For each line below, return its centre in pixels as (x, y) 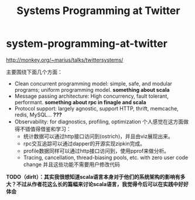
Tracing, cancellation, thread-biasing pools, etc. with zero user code (106, 157)
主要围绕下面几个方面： (34, 72)
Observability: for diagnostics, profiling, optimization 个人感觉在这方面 (99, 122)
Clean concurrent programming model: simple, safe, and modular (93, 84)
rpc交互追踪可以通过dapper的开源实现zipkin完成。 (84, 143)
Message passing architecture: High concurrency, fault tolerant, (91, 96)
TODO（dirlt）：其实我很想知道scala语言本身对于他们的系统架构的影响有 (93, 177)
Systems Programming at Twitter (98, 11)
